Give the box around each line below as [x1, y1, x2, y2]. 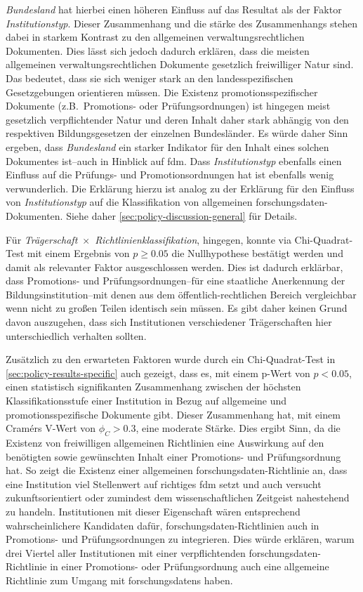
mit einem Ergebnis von [27, 246, 130, 261]
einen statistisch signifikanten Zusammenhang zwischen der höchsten [6, 379, 301, 394]
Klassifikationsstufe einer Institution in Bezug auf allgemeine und [6, 393, 287, 408]
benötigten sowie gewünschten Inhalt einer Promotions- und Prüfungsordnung [6, 449, 341, 463]
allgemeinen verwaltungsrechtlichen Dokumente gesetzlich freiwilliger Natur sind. [6, 57, 354, 72]
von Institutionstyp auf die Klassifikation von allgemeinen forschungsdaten [6, 195, 324, 209]
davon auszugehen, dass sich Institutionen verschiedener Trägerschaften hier [6, 315, 332, 329]
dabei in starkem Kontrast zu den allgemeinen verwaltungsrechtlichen [6, 29, 305, 44]
